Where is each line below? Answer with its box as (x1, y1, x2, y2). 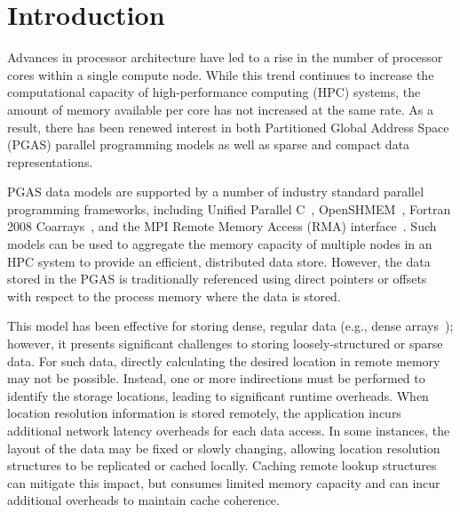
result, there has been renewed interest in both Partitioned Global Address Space (7, 117, 449, 136)
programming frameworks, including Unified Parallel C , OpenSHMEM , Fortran (7, 199, 451, 218)
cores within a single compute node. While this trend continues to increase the (7, 65, 434, 84)
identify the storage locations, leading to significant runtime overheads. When (7, 386, 429, 404)
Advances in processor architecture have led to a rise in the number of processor (7, 48, 443, 67)
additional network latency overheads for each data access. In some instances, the (7, 421, 450, 439)
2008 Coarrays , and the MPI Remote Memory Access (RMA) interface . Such (7, 217, 437, 236)
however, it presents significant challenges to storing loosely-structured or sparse (7, 334, 443, 353)
